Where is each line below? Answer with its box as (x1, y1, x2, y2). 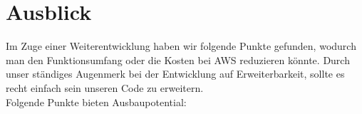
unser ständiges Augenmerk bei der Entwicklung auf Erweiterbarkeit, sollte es (6, 66, 345, 81)
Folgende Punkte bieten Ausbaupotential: (6, 94, 187, 109)
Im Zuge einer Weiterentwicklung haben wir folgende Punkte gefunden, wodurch (6, 38, 356, 53)
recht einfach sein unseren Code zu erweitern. (6, 80, 204, 95)
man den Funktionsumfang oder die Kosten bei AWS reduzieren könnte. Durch (6, 52, 350, 67)
